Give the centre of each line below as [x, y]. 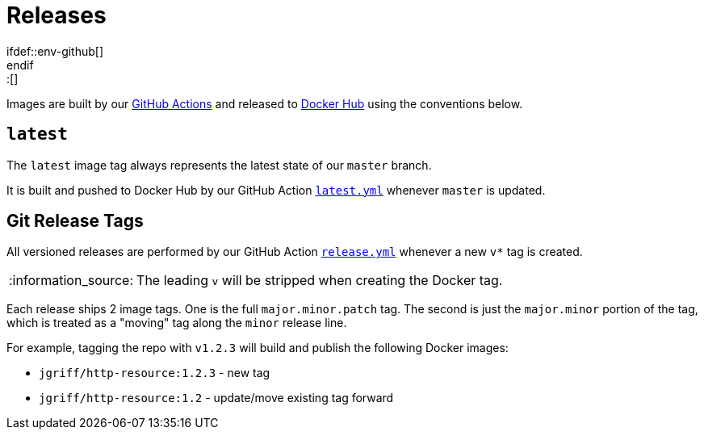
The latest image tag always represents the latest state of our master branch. [219, 165]
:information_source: [71, 281]
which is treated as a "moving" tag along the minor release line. [177, 323]
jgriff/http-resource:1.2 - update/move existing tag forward [216, 398]
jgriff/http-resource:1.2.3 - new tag [155, 373]
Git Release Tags [75, 221]
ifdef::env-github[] [55, 51]
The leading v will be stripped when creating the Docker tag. [320, 281]
